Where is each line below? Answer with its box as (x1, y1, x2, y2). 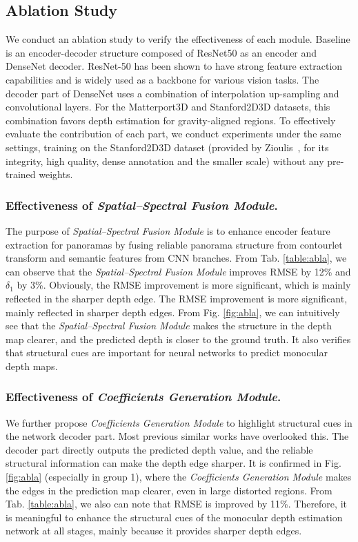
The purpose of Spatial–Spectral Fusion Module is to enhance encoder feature (6, 223, 330, 238)
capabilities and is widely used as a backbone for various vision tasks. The (6, 72, 319, 86)
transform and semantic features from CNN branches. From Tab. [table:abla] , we (6, 251, 347, 265)
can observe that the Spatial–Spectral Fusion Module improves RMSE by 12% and (6, 264, 351, 278)
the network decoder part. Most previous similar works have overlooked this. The (6, 429, 349, 443)
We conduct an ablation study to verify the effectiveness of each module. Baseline (6, 32, 350, 46)
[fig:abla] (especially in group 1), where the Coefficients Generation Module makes (6, 470, 352, 484)
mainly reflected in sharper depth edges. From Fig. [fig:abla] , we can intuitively (6, 304, 340, 319)
